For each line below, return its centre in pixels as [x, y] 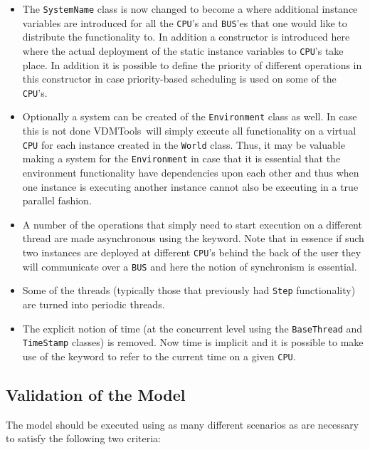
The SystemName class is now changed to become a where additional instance [190, 9]
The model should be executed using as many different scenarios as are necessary [183, 424]
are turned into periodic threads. [94, 304]
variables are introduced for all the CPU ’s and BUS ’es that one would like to [185, 22]
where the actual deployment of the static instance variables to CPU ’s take [183, 50]
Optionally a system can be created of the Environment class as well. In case [190, 116]
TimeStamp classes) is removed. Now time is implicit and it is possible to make [193, 342]
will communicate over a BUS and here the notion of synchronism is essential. [190, 266]
